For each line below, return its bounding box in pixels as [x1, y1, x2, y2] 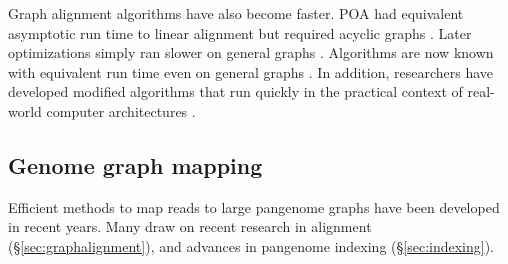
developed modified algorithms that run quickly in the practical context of [8, 81, 463, 102]
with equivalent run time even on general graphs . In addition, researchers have [8, 61, 494, 82]
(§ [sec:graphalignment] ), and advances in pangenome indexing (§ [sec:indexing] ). [8, 235, 495, 256]
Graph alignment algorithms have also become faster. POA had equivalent [8, 3, 464, 23]
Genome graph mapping [8, 149, 263, 180]
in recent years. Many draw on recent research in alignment [8, 216, 372, 237]
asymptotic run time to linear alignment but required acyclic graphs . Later [8, 22, 472, 43]
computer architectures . [46, 100, 196, 121]
